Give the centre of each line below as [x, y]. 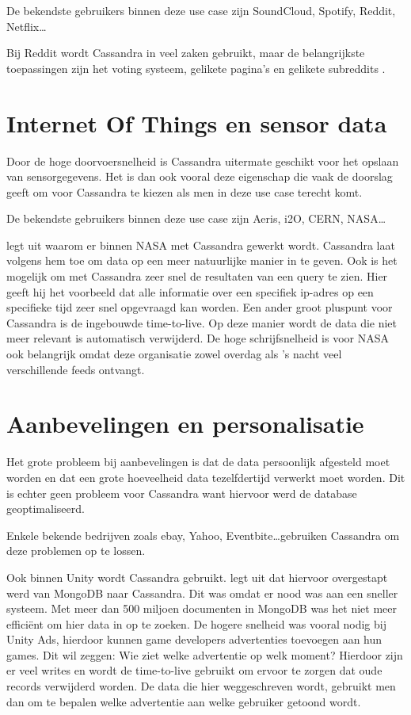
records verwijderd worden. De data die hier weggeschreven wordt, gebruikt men [201, 686]
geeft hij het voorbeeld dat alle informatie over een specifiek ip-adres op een [190, 291]
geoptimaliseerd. [46, 509]
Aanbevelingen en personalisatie [185, 424]
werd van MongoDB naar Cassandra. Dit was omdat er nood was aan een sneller [202, 593]
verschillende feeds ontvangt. [76, 369]
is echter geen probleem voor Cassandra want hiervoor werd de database [182, 493]
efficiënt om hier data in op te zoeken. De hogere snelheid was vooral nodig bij [196, 623]
